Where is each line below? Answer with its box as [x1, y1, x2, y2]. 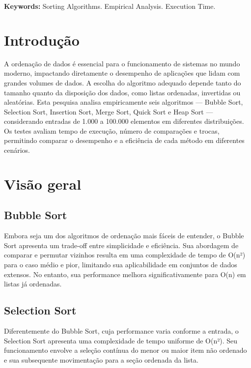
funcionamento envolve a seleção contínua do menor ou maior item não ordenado [4, 345, 247, 355]
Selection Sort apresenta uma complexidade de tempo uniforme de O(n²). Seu [4, 335, 238, 345]
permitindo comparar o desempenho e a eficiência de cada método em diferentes [4, 135, 245, 145]
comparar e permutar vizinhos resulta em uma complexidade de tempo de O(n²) [4, 250, 246, 260]
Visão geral [4, 173, 82, 194]
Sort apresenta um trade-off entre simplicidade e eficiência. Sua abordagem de [4, 240, 239, 250]
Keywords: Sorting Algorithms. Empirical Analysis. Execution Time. [4, 1, 216, 11]
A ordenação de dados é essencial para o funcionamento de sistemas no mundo [4, 58, 240, 68]
